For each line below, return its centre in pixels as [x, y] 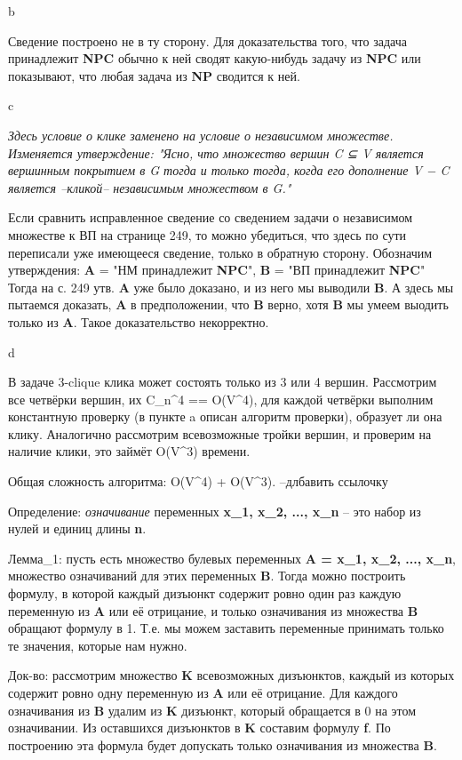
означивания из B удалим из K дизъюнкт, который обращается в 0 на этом [212, 710]
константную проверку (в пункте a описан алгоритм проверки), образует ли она [225, 416]
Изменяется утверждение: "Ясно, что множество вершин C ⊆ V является [216, 152]
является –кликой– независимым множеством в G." [150, 187]
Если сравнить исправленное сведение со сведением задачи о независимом [211, 217]
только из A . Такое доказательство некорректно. [139, 321]
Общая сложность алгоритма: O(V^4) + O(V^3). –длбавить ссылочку [198, 481]
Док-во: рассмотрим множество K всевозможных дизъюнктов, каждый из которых [231, 675]
